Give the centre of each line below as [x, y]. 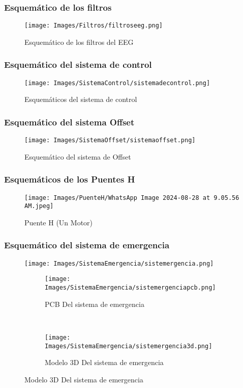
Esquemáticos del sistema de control [81, 99]
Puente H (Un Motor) [59, 222]
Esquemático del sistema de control [78, 64]
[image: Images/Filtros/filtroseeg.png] [94, 26]
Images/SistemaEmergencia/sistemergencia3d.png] [129, 346]
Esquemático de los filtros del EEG [79, 42]
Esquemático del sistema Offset [69, 122]
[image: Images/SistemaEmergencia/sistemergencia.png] [119, 263]
